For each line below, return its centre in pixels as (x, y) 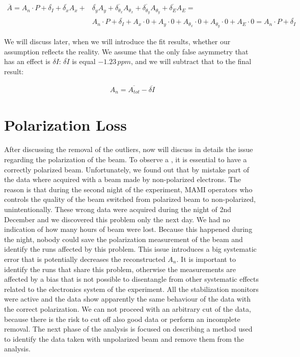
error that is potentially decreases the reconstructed (85, 259)
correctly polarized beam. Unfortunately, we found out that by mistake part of (127, 169)
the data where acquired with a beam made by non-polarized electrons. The (122, 179)
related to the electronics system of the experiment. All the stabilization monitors (131, 289)
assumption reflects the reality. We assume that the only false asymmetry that (126, 51)
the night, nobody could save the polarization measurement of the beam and (124, 239)
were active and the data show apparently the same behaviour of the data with (128, 299)
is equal (84, 61)
